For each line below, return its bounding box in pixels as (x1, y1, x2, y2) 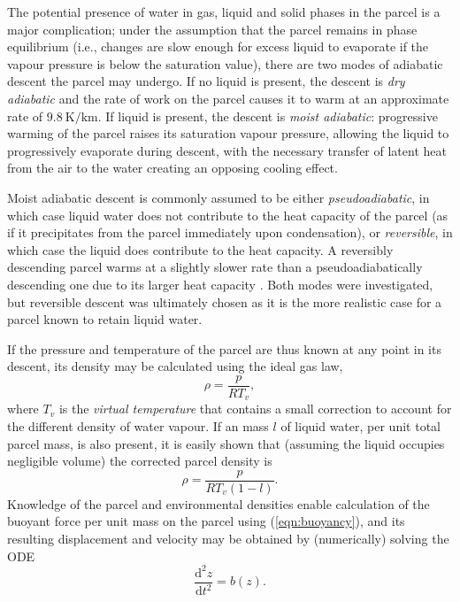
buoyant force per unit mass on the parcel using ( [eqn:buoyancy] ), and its (7, 512, 405, 530)
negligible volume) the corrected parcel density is (7, 451, 272, 470)
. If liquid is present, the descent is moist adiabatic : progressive (97, 106, 438, 125)
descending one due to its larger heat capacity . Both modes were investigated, (7, 274, 433, 293)
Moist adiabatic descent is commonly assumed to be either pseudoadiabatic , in (7, 188, 430, 206)
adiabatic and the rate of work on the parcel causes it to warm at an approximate (7, 89, 449, 107)
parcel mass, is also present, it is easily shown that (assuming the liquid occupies (7, 434, 445, 452)
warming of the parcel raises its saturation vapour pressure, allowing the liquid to (7, 124, 449, 143)
